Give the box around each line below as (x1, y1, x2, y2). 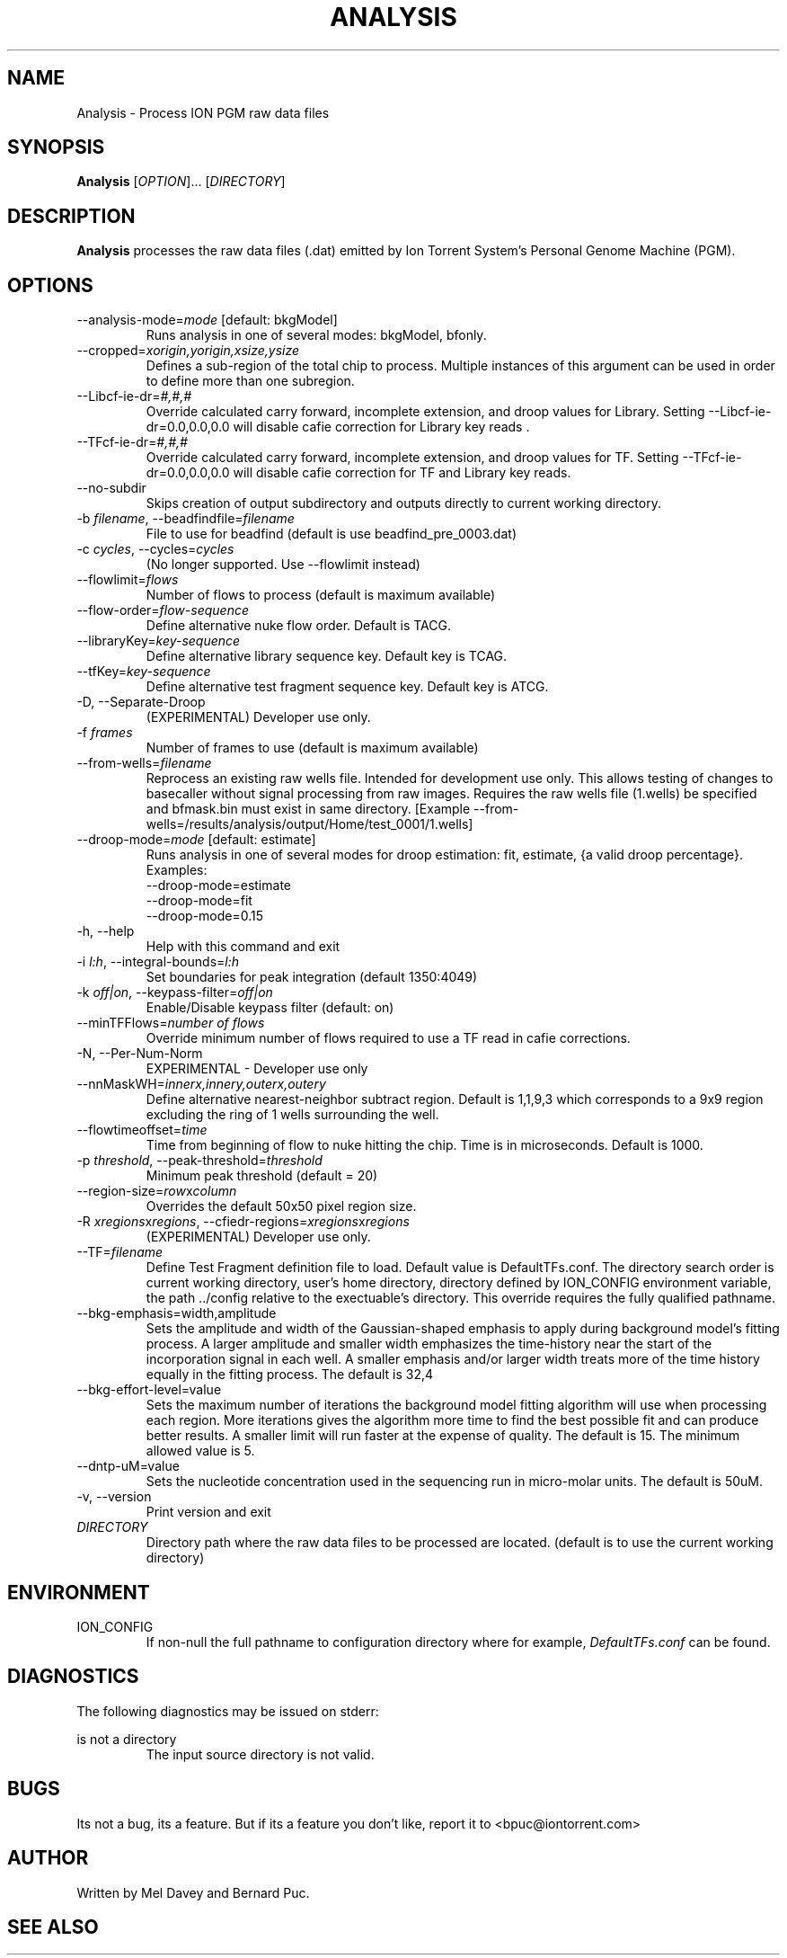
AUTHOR (7, 1847, 89, 1870)
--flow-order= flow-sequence (76, 602, 249, 619)
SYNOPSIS (7, 136, 105, 159)
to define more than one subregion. (146, 373, 355, 389)
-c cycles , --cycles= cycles (76, 541, 234, 557)
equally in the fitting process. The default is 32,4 (146, 1366, 434, 1383)
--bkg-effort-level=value (76, 1382, 222, 1398)
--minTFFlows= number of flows (76, 1015, 265, 1031)
